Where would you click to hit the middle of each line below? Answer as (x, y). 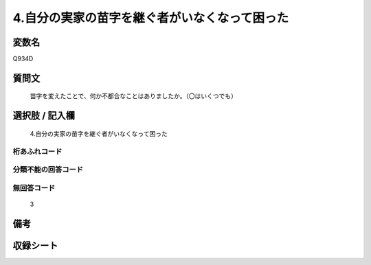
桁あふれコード (37, 151)
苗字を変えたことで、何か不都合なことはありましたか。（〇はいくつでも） (133, 96)
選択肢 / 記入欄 (44, 116)
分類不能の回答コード (48, 170)
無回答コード (34, 187)
